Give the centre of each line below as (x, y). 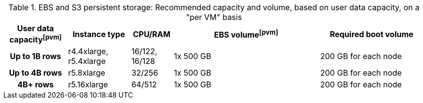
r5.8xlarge (87, 73)
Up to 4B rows (35, 73)
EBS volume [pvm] (246, 34)
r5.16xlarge (88, 85)
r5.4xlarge (87, 61)
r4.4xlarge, (88, 51)
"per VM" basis (214, 17)
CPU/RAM (152, 34)
